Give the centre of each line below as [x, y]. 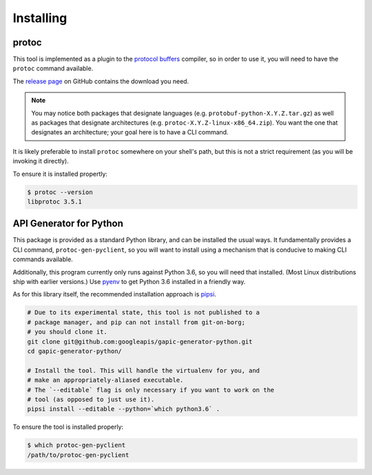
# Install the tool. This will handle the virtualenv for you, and [144, 370]
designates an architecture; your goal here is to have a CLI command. [130, 132]
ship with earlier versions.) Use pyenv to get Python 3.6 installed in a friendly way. [129, 282]
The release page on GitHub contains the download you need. [101, 81]
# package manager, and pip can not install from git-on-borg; [136, 322]
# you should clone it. [68, 332]
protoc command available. [53, 68]
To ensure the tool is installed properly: [68, 427]
